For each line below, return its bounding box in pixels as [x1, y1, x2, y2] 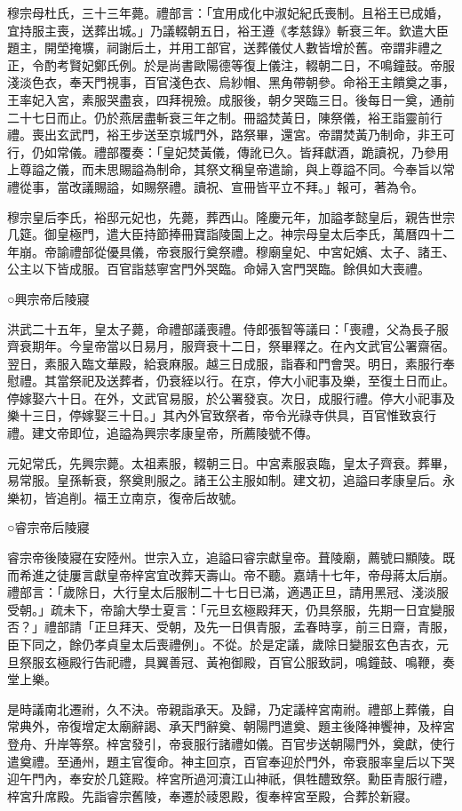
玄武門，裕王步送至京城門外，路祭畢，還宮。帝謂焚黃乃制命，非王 [56, 125, 442, 144]
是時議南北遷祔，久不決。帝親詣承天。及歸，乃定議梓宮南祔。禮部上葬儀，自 [7, 699, 455, 718]
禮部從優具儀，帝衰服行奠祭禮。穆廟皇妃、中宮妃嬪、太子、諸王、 [68, 242, 455, 260]
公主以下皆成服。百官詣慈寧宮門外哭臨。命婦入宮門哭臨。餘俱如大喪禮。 [7, 259, 430, 278]
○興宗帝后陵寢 [7, 289, 90, 307]
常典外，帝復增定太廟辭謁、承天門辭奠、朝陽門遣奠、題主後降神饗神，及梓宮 [7, 717, 455, 735]
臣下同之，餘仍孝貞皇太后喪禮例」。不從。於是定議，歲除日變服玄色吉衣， [7, 635, 436, 653]
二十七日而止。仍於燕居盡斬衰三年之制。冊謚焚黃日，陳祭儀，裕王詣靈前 [7, 107, 430, 126]
